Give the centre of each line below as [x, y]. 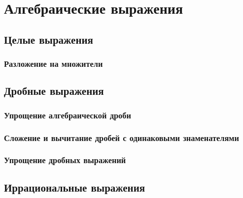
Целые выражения [49, 39]
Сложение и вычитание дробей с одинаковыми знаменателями [121, 137]
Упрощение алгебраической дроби [68, 115]
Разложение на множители [53, 64]
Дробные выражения [54, 91]
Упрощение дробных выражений [65, 160]
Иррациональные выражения [75, 187]
